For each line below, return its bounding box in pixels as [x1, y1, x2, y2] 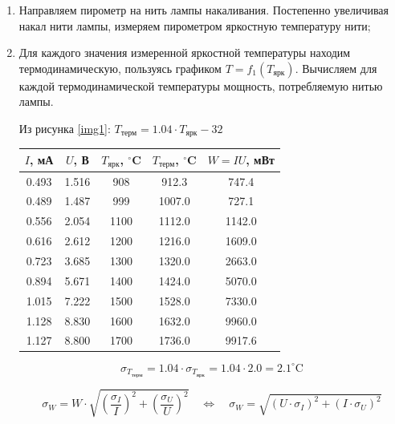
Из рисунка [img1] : [18, 119, 111, 136]
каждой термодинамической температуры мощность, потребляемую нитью [18, 77, 383, 94]
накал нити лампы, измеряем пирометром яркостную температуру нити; [18, 17, 371, 34]
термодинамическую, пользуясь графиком [18, 59, 222, 76]
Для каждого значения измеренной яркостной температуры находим [18, 44, 351, 61]
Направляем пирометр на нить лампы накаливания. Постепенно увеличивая [18, 2, 389, 18]
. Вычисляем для [295, 59, 377, 76]
